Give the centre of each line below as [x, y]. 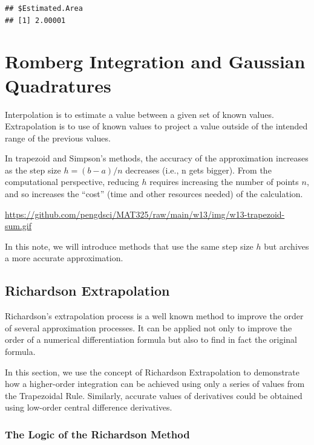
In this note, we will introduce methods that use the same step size [129, 246]
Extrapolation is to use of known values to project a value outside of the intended [156, 126]
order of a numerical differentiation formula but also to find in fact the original [151, 339]
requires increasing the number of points [224, 182]
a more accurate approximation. [64, 258]
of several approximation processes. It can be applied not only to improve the [149, 327]
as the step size [33, 170]
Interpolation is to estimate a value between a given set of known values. [139, 114]
